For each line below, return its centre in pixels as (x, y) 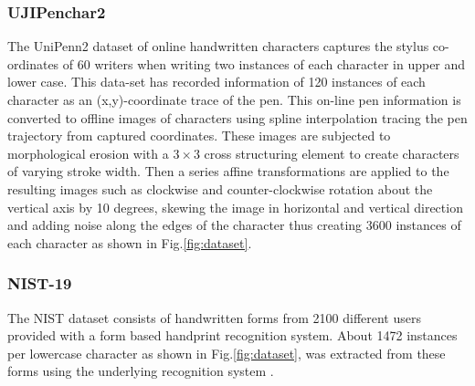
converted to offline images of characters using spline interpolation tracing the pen (237, 117)
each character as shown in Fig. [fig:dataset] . (130, 242)
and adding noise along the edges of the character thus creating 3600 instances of (234, 225)
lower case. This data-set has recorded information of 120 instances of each (216, 82)
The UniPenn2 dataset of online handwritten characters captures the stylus (218, 46)
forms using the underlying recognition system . (141, 371)
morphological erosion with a (88, 153)
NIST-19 (40, 283)
